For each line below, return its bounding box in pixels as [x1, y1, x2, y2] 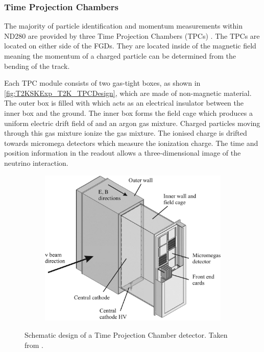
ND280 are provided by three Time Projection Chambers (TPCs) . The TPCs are [4, 30, 260, 41]
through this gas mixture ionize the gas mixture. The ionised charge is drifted [4, 128, 247, 138]
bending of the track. [4, 60, 70, 71]
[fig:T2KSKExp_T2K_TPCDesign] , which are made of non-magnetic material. [4, 87, 252, 98]
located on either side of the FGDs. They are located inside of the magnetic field [4, 40, 256, 51]
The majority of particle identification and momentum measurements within [4, 20, 243, 31]
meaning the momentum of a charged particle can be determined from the [4, 51, 236, 61]
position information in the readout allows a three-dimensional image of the [4, 147, 241, 158]
